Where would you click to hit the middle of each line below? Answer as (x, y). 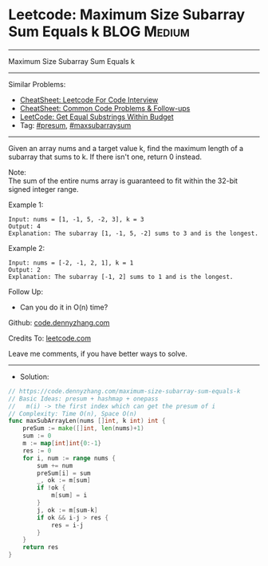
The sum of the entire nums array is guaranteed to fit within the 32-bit (123, 181)
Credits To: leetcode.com (50, 338)
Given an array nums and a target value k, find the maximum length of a (126, 148)
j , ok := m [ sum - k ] (67, 510)
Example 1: (26, 205)
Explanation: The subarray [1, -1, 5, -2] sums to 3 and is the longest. (134, 233)
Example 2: (27, 248)
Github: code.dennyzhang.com (59, 322)
